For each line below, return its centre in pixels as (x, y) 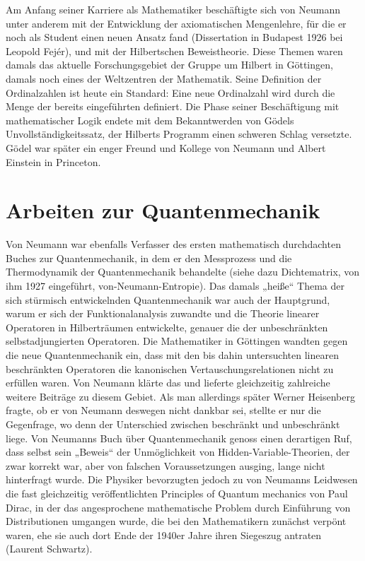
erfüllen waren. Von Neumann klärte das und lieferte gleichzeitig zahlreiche (168, 383)
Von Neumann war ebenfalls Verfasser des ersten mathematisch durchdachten (173, 244)
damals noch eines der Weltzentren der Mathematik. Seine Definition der (164, 78)
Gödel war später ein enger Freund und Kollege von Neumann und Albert (166, 147)
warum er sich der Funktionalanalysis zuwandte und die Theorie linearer (163, 313)
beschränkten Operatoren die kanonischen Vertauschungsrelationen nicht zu (170, 368)
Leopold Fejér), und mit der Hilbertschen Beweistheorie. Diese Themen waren (174, 51)
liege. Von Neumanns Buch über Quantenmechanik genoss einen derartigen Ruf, (179, 438)
